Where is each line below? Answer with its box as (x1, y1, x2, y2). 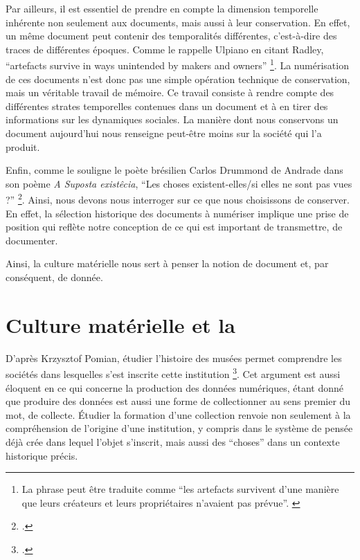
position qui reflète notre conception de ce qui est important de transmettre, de (6, 219, 343, 234)
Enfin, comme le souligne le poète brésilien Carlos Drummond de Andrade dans (6, 163, 343, 177)
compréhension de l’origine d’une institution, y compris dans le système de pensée (6, 421, 353, 435)
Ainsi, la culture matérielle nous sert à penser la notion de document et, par (6, 256, 329, 271)
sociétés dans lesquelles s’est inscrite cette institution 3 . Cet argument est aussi (6, 365, 341, 381)
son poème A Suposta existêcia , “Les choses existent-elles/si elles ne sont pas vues (6, 176, 352, 190)
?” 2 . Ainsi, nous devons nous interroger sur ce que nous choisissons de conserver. (6, 190, 350, 207)
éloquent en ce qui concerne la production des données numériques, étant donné (6, 380, 344, 395)
